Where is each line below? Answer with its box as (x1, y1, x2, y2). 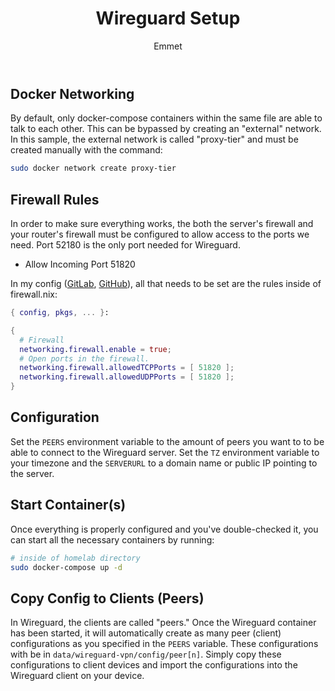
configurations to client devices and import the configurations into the (10, 659, 298, 671)
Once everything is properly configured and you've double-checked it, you (10, 523, 319, 535)
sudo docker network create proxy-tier (10, 163, 177, 174)
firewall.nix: (10, 288, 58, 301)
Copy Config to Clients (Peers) (10, 590, 205, 607)
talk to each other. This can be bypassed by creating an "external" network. (10, 123, 322, 135)
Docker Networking (10, 85, 135, 102)
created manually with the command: (10, 144, 163, 156)
